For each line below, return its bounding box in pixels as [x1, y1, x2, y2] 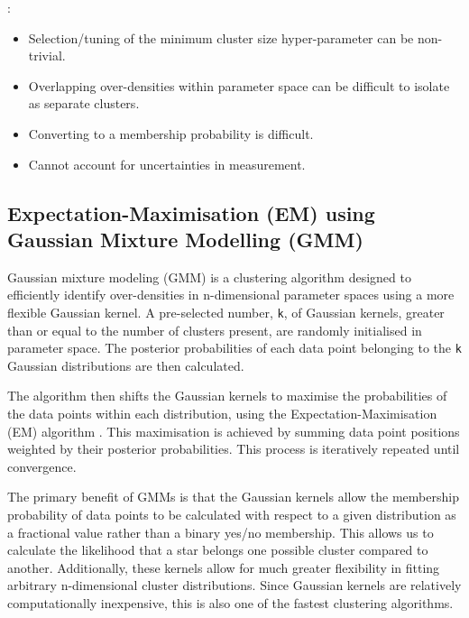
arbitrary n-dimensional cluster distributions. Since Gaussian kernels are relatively [7, 576, 462, 595]
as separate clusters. [28, 94, 140, 113]
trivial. [28, 46, 66, 65]
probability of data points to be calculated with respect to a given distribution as [7, 505, 456, 523]
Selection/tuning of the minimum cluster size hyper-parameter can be [28, 28, 414, 47]
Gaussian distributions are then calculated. [7, 355, 244, 374]
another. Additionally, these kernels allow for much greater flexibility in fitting [7, 558, 440, 576]
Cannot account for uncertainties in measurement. [28, 154, 306, 173]
